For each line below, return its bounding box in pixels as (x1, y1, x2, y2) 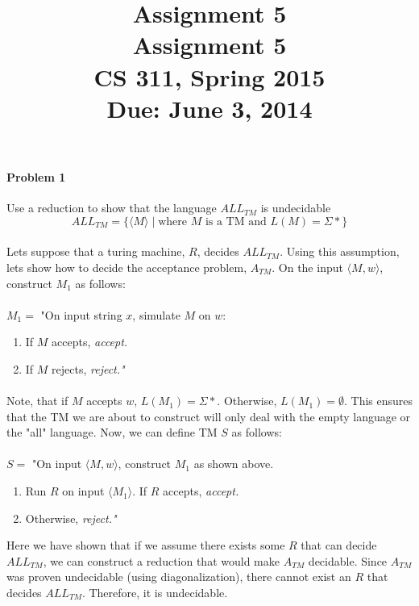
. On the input (272, 258, 343, 275)
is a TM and (205, 215, 267, 228)
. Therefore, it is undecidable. (81, 584, 228, 601)
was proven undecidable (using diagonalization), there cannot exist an (6, 568, 351, 585)
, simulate (132, 306, 180, 323)
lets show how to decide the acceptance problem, (6, 258, 247, 275)
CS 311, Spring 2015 (93, 60, 326, 93)
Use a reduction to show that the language (6, 199, 217, 216)
